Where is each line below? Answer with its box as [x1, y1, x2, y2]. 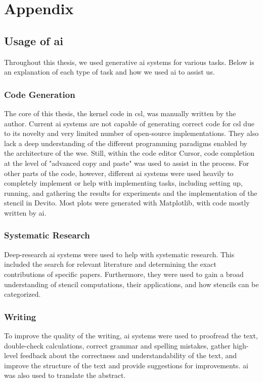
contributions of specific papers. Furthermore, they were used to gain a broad [4, 268, 244, 279]
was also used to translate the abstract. [4, 370, 126, 380]
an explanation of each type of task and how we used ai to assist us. [4, 66, 215, 77]
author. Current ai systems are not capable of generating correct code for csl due [4, 118, 254, 128]
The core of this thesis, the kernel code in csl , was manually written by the [4, 108, 236, 118]
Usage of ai [4, 32, 63, 48]
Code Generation [4, 88, 75, 100]
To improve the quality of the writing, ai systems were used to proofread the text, [4, 330, 258, 340]
